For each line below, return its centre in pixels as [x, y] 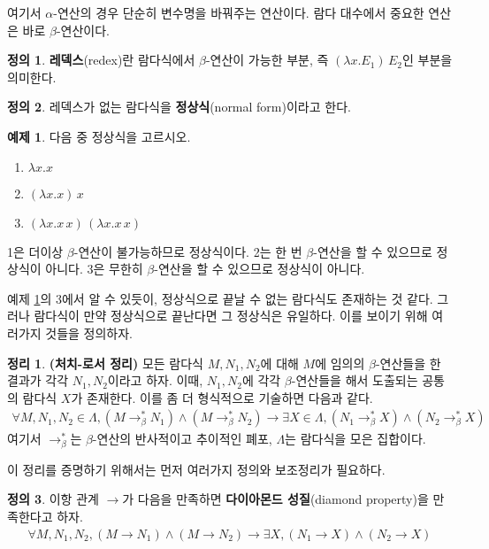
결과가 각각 [38, 380]
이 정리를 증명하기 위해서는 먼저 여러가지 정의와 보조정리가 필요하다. [196, 469]
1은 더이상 [35, 251]
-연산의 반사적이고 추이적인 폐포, [182, 439]
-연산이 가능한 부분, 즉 [267, 60]
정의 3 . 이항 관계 [53, 499]
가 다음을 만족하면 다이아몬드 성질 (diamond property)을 [275, 499]
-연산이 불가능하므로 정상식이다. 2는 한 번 [188, 251]
